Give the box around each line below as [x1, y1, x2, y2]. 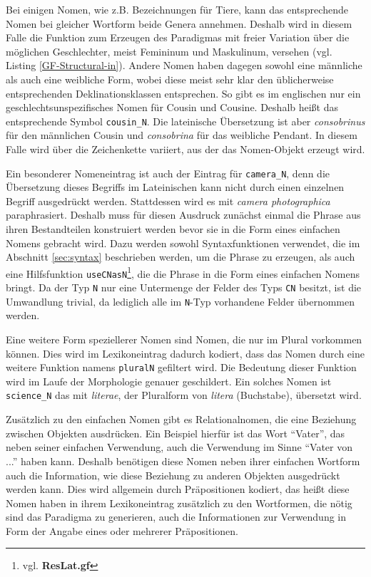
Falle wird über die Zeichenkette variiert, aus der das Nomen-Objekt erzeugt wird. [6, 142, 365, 156]
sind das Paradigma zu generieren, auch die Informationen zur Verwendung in [6, 509, 347, 524]
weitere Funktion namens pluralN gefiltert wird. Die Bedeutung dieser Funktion [6, 360, 357, 375]
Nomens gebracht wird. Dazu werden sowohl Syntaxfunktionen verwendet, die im [6, 235, 360, 250]
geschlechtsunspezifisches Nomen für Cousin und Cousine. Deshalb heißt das [6, 100, 339, 115]
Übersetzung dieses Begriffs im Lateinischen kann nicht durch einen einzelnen [6, 180, 345, 194]
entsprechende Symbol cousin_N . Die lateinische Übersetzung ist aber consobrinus [6, 113, 365, 128]
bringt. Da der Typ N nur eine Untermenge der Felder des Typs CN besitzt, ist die [6, 280, 362, 295]
